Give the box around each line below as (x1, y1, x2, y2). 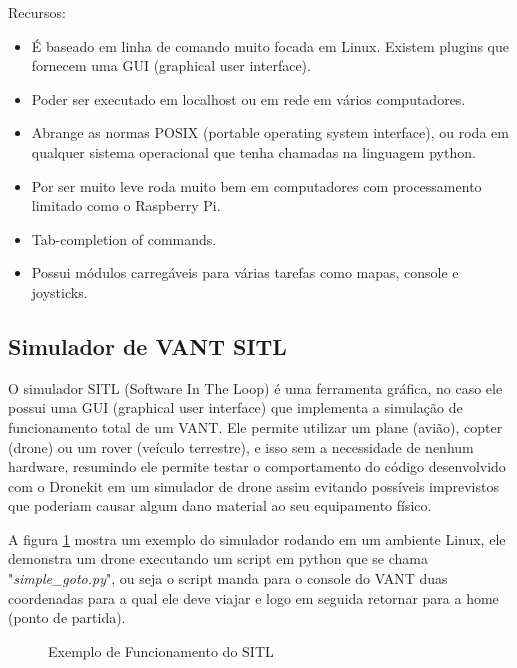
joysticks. (31, 281, 88, 302)
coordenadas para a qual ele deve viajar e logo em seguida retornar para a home (8, 587, 499, 608)
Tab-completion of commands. (31, 228, 217, 249)
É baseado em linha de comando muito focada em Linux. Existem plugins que (31, 35, 509, 56)
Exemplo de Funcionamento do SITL (48, 640, 274, 661)
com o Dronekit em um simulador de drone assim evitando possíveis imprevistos (8, 475, 499, 496)
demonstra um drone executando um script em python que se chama (8, 548, 428, 569)
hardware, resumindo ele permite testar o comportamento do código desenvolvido (8, 456, 506, 477)
